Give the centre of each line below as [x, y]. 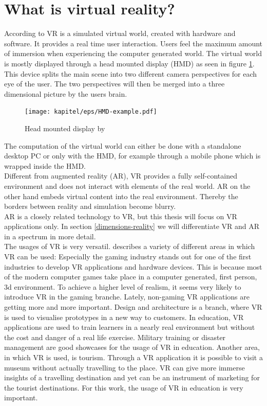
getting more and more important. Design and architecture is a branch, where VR [133, 307]
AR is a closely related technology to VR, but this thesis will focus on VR [121, 216]
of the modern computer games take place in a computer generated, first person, [131, 277]
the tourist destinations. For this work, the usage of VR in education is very [124, 387]
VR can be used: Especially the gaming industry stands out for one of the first [128, 257]
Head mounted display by [65, 128]
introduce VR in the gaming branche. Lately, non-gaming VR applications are [127, 297]
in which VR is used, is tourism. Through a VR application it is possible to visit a [133, 357]
